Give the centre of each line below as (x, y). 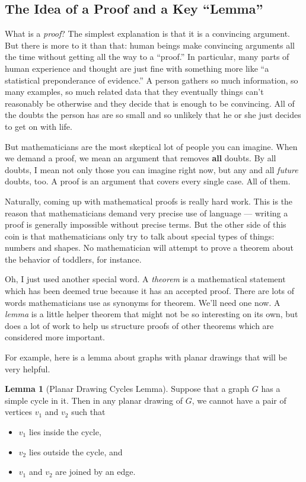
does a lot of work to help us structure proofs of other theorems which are (139, 325)
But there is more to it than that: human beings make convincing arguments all (150, 45)
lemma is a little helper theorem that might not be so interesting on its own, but (152, 314)
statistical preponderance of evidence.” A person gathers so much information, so (152, 80)
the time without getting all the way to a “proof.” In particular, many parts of (147, 57)
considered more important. (55, 337)
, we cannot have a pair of (239, 400)
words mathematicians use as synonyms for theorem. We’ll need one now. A (143, 302)
